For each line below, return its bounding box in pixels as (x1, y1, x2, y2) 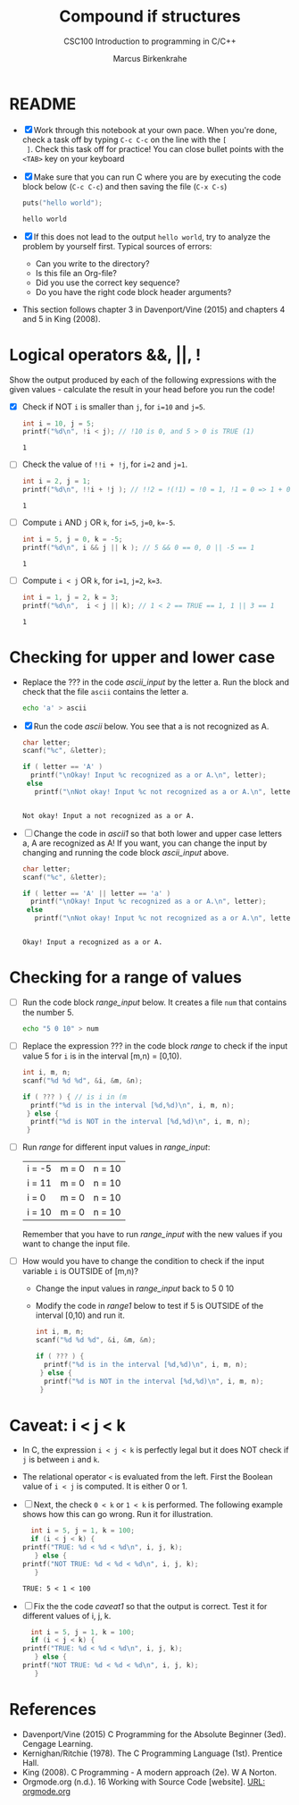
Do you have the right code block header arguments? (35, 286, 232, 297)
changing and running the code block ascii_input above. (21, 847, 229, 857)
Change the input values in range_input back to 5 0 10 (35, 1283, 235, 1294)
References (9, 1700, 96, 1719)
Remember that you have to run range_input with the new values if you (21, 1229, 283, 1240)
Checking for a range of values (9, 967, 243, 988)
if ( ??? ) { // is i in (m (21, 1092, 128, 1101)
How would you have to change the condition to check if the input (21, 1256, 265, 1267)
